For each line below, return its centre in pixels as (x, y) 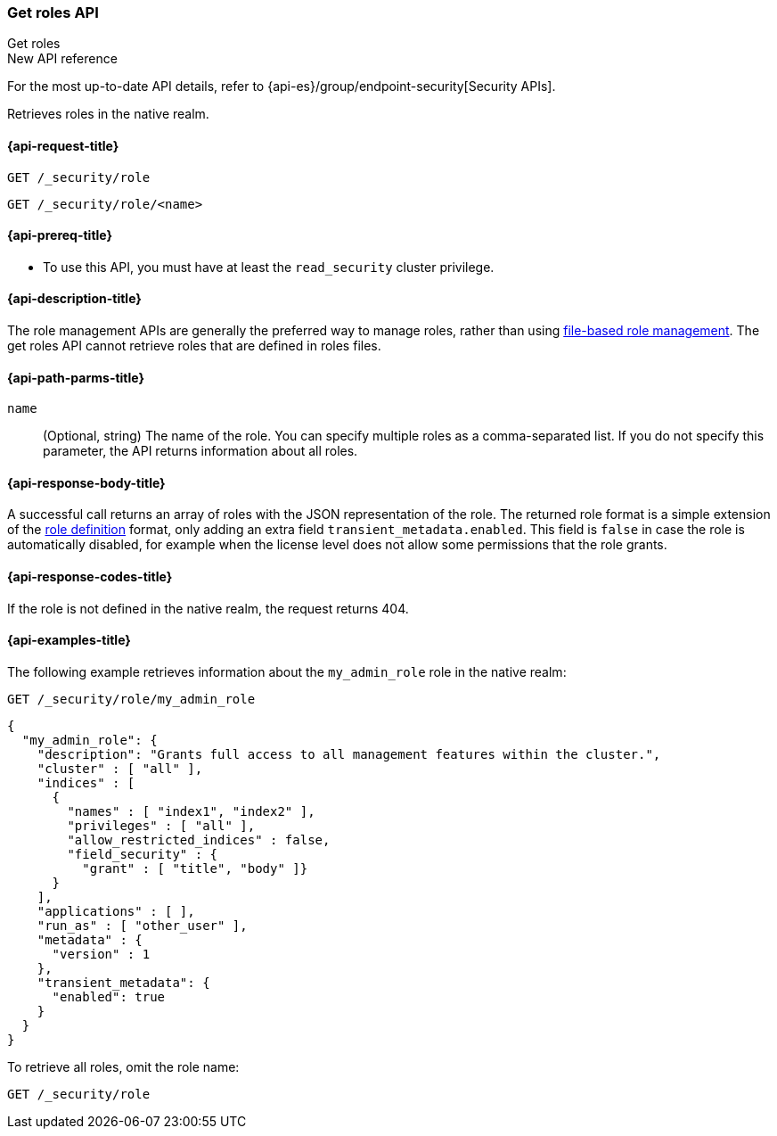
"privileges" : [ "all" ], (161, 825)
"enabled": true (109, 996)
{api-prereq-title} (60, 235)
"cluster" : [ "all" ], (120, 768)
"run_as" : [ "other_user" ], (142, 925)
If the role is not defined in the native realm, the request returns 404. (208, 608)
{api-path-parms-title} (76, 377)
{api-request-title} (63, 145)
